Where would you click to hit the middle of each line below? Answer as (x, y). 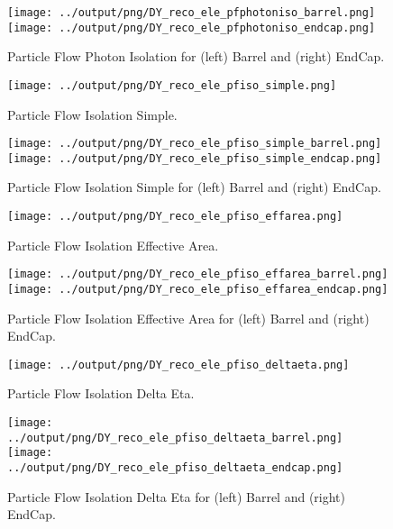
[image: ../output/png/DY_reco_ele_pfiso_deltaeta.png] (178, 365)
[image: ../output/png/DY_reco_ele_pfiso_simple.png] (172, 85)
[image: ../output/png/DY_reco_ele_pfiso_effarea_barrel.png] (198, 274)
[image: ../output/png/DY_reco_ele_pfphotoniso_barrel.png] (192, 13)
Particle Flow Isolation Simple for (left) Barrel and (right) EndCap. (194, 187)
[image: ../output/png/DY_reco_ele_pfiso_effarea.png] (175, 217)
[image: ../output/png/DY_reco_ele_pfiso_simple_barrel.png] (195, 144)
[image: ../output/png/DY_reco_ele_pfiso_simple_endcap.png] (195, 158)
